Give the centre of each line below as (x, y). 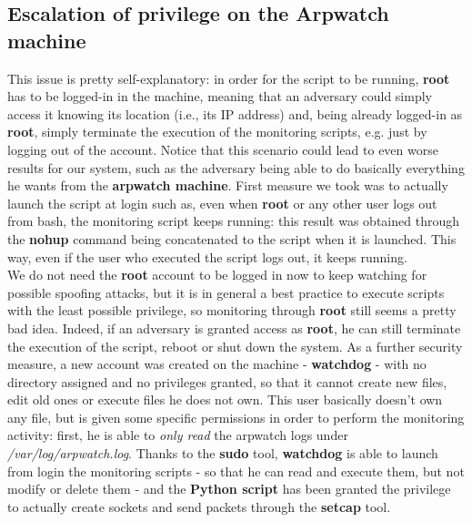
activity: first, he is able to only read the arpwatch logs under (178, 435)
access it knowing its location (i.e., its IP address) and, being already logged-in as (235, 113)
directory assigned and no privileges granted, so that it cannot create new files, (227, 381)
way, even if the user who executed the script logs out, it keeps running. (207, 256)
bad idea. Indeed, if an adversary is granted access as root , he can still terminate (234, 328)
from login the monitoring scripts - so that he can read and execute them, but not (236, 471)
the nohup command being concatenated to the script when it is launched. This (232, 238)
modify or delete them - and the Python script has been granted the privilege (229, 489)
